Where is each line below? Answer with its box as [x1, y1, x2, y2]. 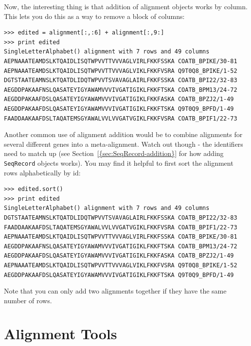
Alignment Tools [4, 324, 117, 344]
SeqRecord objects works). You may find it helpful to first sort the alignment [4, 157, 233, 168]
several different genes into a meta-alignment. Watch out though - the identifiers [4, 138, 243, 149]
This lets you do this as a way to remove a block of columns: [4, 11, 185, 21]
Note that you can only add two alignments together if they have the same [4, 286, 227, 296]
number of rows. [4, 295, 52, 305]
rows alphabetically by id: [4, 167, 81, 177]
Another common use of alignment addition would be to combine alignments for [4, 129, 243, 139]
